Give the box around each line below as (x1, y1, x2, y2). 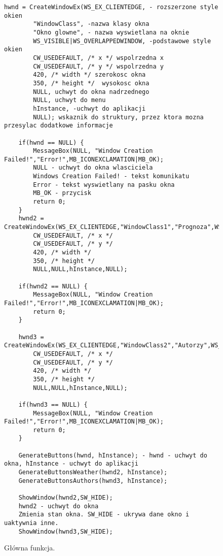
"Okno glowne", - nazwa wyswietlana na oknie (33, 28, 190, 36)
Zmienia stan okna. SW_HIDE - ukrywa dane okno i (18, 511, 190, 518)
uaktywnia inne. (4, 519, 59, 527)
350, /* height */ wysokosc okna (33, 79, 150, 87)
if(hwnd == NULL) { (18, 139, 84, 146)
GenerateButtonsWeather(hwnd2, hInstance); (18, 469, 168, 476)
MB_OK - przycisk (33, 189, 91, 197)
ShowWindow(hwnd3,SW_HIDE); (18, 528, 113, 535)
